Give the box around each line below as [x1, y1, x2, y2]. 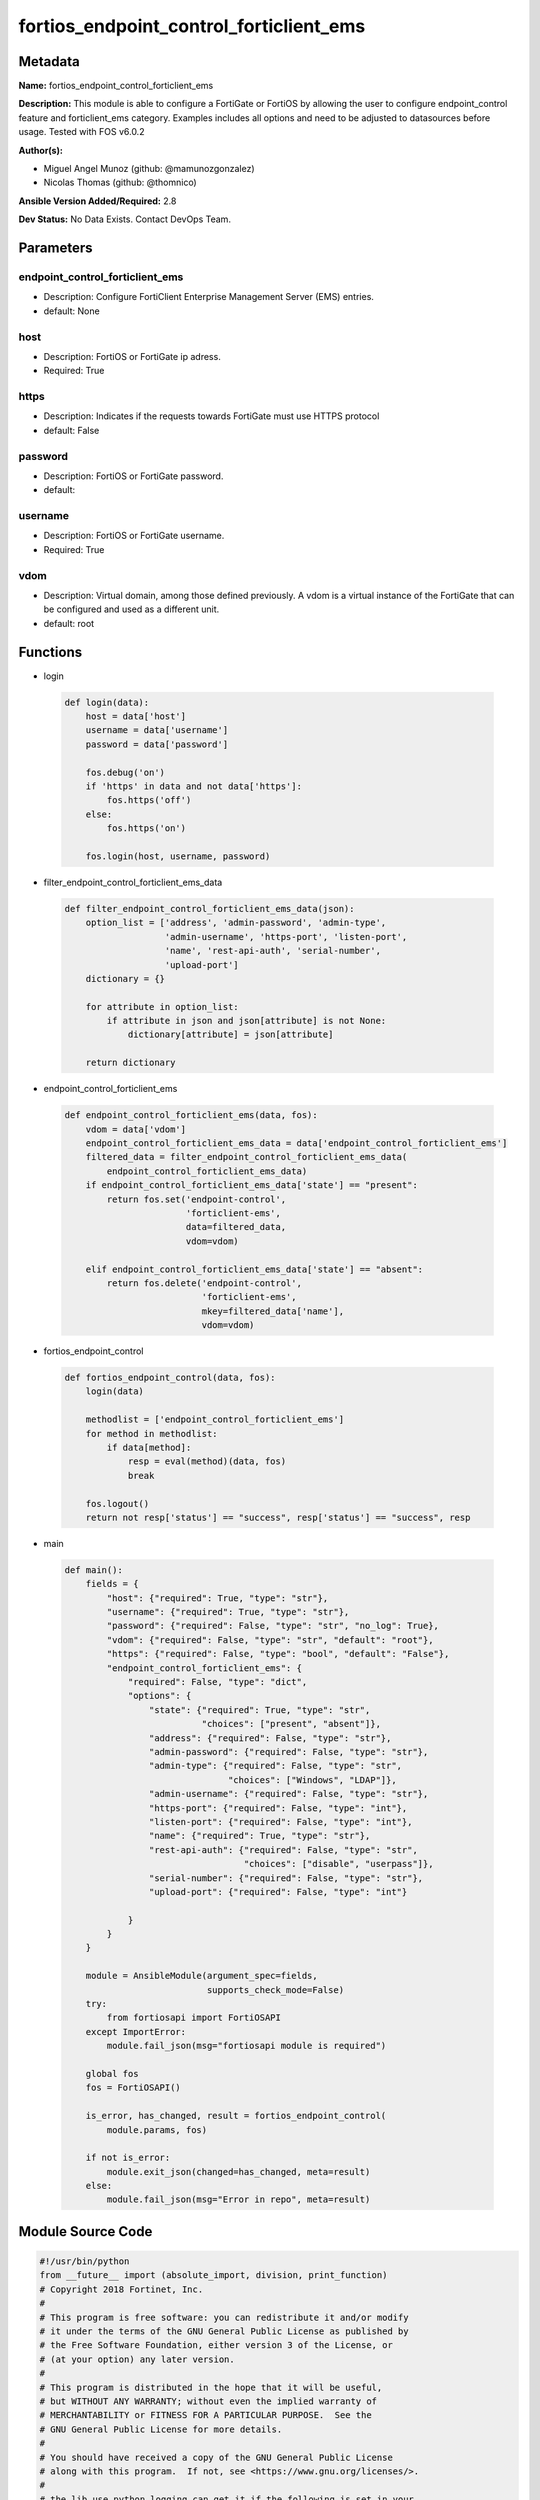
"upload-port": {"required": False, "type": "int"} [148, 1886, 408, 1897]
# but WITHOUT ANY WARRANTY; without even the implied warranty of [39, 2395, 378, 2407]
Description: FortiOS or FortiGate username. [43, 530, 225, 542]
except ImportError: [85, 2026, 187, 2037]
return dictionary [85, 1057, 176, 1069]
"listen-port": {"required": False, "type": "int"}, [148, 1816, 413, 1827]
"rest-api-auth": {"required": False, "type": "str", [148, 1844, 419, 1855]
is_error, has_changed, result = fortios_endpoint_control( [85, 2110, 387, 2122]
